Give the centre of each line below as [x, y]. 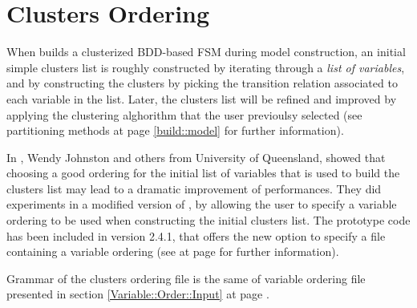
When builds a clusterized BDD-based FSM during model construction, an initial [206, 52]
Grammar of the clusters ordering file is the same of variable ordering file [186, 278]
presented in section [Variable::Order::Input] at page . [138, 294]
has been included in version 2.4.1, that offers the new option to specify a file [196, 235]
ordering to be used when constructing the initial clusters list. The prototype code [208, 220]
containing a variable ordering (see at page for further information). [173, 251]
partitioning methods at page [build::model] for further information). [175, 130]
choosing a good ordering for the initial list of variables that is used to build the [203, 173]
